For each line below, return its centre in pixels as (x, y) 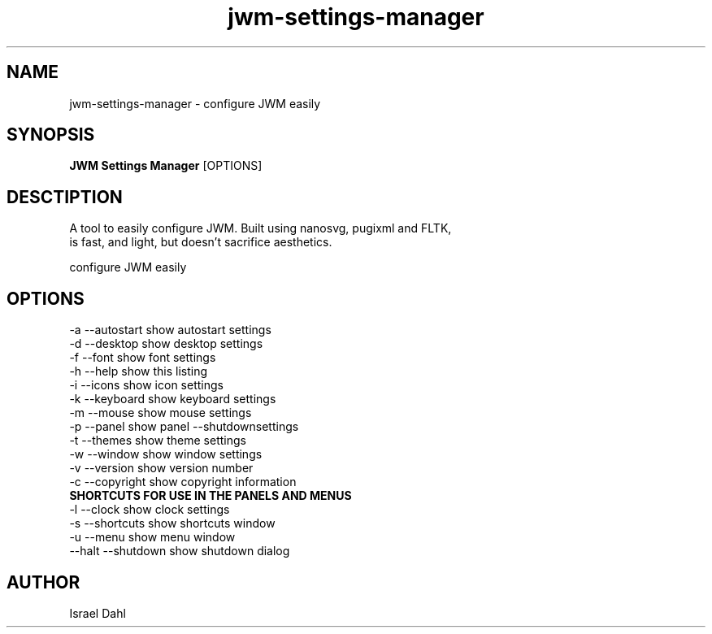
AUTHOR (43, 582)
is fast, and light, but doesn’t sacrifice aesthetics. (201, 242)
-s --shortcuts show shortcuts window (172, 523)
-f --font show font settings (143, 358)
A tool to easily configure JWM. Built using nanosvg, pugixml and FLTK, (260, 228)
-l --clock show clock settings (150, 510)
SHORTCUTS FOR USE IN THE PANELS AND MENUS (211, 496)
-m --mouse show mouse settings (161, 413)
